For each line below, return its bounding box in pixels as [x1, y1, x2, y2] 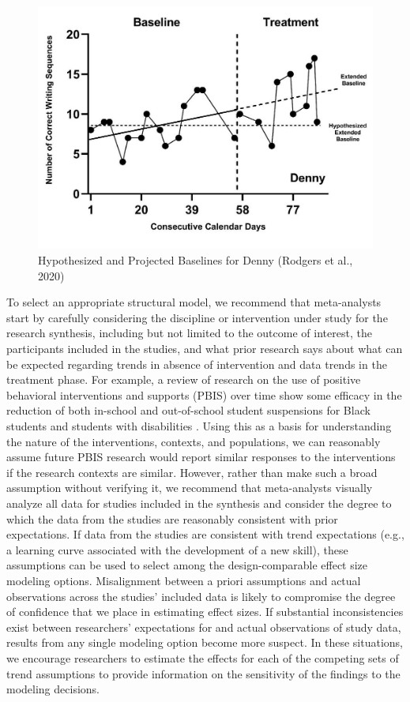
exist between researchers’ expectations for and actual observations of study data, [6, 618, 401, 635]
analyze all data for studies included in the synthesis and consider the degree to [6, 494, 392, 511]
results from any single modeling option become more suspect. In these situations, [6, 634, 403, 651]
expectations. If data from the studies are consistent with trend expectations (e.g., [6, 526, 404, 542]
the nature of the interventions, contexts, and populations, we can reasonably [6, 433, 381, 449]
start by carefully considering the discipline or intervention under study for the [6, 309, 388, 325]
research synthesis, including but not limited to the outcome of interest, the [6, 325, 372, 341]
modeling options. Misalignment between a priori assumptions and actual [6, 572, 361, 588]
